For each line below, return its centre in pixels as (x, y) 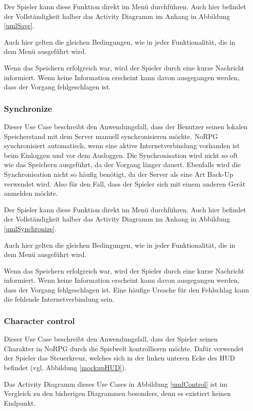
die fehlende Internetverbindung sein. (59, 299)
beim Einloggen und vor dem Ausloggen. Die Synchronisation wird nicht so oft (121, 155)
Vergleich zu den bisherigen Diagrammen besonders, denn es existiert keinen (117, 393)
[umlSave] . (19, 26)
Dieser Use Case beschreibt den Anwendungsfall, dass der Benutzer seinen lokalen (126, 126)
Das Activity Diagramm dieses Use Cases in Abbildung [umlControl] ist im (116, 384)
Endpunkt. (20, 402)
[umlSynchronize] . (30, 228)
